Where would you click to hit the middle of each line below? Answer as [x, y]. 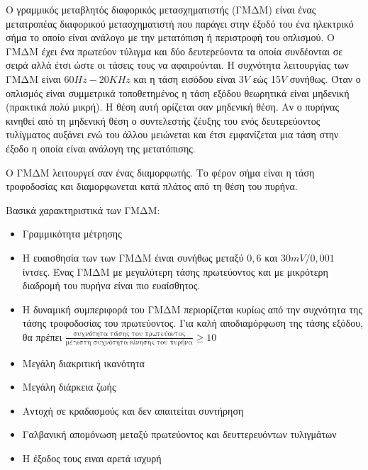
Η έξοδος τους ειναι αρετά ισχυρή [92, 458]
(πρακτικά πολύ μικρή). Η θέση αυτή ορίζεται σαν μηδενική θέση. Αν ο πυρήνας [173, 107]
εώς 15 [267, 78]
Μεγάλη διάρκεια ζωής [69, 387]
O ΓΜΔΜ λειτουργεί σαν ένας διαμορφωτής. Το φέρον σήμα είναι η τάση [160, 172]
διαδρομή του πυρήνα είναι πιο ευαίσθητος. [111, 285]
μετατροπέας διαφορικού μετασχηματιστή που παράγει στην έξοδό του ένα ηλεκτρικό [180, 23]
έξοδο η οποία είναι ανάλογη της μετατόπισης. [101, 148]
